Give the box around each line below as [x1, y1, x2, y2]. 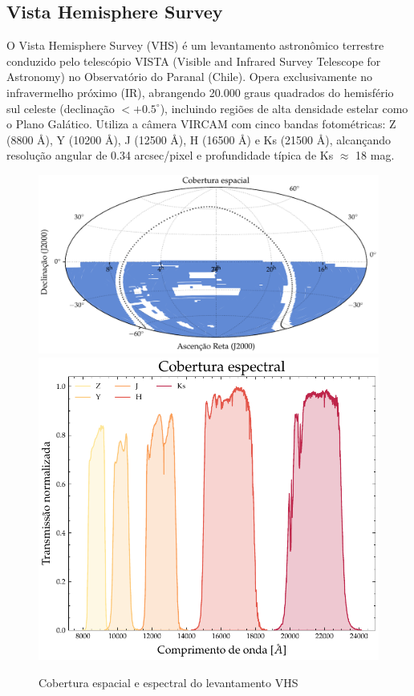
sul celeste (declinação [6, 99, 115, 116]
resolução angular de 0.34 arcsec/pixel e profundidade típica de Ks [6, 147, 334, 164]
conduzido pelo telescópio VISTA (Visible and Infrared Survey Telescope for [6, 52, 381, 69]
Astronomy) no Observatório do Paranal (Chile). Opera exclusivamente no [6, 68, 373, 85]
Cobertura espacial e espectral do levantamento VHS [39, 674, 298, 690]
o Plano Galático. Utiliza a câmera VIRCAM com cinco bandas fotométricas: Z [6, 115, 396, 132]
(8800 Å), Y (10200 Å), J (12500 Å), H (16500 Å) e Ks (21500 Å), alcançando [6, 131, 391, 148]
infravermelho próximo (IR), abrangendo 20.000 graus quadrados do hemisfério [6, 83, 394, 100]
